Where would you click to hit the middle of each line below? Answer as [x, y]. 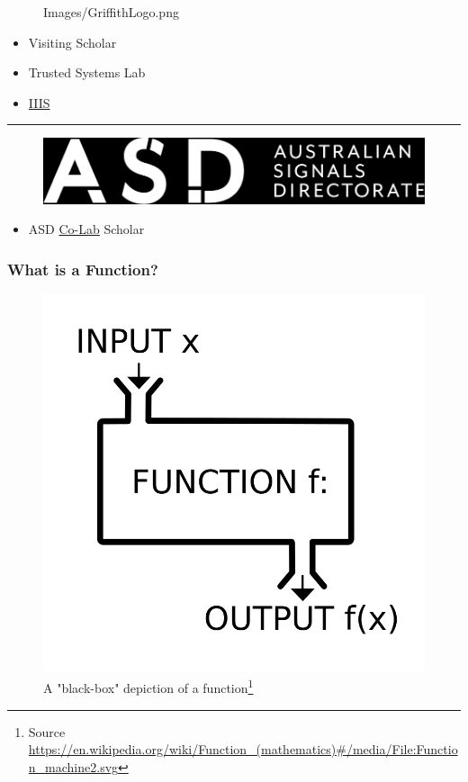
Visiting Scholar [72, 42]
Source [47, 731]
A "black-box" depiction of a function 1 [148, 687]
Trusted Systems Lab [87, 72]
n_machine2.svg [73, 766]
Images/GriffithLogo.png [111, 12]
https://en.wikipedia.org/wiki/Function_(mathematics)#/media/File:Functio [243, 749]
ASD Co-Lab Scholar [86, 229]
